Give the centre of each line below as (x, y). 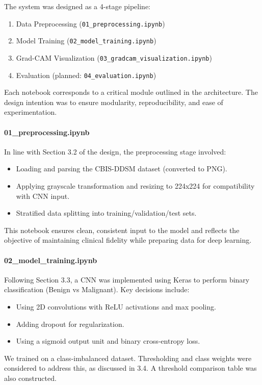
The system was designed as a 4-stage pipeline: (77, 6)
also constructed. (30, 378)
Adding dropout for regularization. (70, 324)
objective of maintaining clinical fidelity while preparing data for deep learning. (128, 240)
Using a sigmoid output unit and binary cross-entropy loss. (108, 341)
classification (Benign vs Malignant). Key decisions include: (97, 289)
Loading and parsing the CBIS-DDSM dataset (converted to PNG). (122, 169)
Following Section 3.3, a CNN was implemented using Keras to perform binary (127, 279)
